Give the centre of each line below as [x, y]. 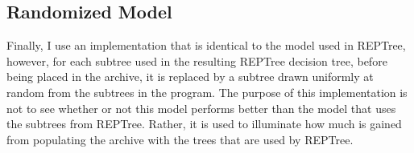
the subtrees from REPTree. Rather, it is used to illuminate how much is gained [204, 124]
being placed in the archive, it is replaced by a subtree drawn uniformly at [190, 76]
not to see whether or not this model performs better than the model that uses [201, 108]
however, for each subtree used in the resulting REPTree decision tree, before [197, 60]
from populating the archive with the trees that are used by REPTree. [180, 139]
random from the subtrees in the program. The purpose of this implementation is [207, 92]
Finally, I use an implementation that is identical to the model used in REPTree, [206, 45]
